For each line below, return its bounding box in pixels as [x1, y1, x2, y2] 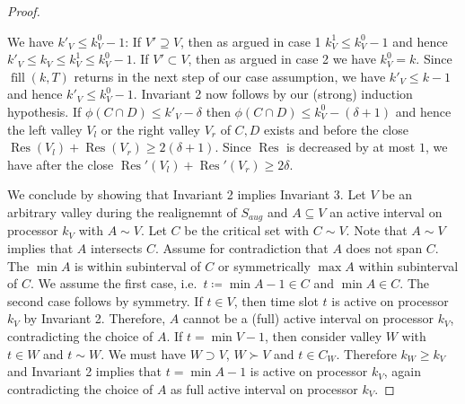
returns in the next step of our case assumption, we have [74, 66, 386, 85]
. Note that [346, 221, 408, 240]
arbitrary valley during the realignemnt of [7, 202, 237, 221]
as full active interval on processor [171, 379, 358, 398]
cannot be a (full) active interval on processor [182, 309, 434, 328]
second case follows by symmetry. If [7, 291, 203, 310]
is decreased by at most [285, 137, 416, 156]
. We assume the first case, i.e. [30, 274, 197, 293]
